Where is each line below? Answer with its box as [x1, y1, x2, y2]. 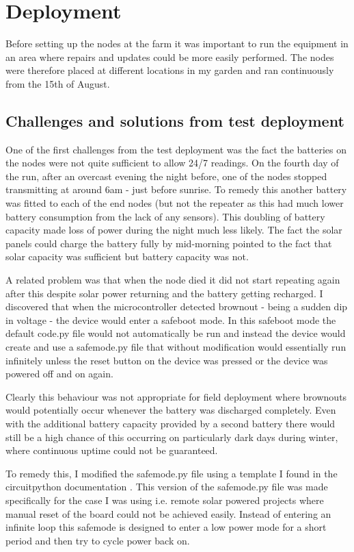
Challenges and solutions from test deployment [5, 110, 344, 131]
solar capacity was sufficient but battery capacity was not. [5, 249, 249, 264]
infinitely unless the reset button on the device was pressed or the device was [5, 353, 328, 367]
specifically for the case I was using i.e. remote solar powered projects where [5, 492, 324, 507]
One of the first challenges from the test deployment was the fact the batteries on [5, 142, 347, 156]
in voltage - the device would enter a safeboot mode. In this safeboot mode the [5, 312, 336, 327]
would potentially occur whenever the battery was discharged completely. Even [5, 403, 336, 417]
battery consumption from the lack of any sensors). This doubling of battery [5, 209, 325, 223]
